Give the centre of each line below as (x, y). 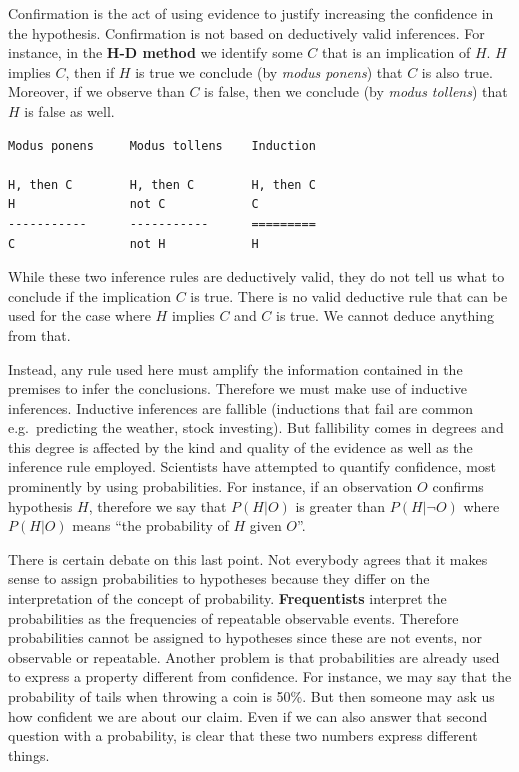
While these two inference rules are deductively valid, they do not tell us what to (256, 276)
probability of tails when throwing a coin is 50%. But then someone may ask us (251, 696)
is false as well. (69, 110)
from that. (39, 334)
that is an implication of (396, 52)
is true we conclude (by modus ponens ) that (269, 71)
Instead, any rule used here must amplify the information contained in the (235, 368)
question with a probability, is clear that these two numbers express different (243, 735)
